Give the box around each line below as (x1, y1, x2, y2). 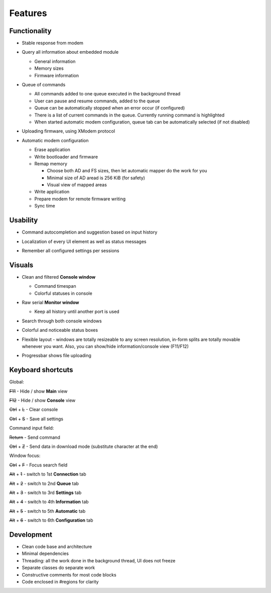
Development (9, 530, 53, 539)
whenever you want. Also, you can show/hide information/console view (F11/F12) (22, 343, 189, 349)
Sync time (34, 203, 55, 209)
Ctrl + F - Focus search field (9, 462, 68, 468)
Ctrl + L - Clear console (9, 407, 58, 413)
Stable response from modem (22, 40, 84, 46)
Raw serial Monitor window (22, 299, 80, 306)
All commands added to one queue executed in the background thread (34, 91, 181, 97)
